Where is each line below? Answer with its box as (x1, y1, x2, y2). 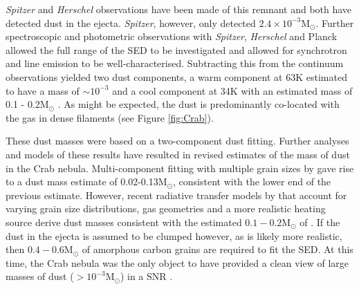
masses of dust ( (6, 269, 74, 283)
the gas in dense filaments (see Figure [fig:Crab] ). (6, 110, 214, 124)
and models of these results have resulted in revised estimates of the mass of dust (6, 147, 350, 161)
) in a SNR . (120, 269, 173, 283)
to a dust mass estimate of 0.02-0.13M (6, 174, 167, 189)
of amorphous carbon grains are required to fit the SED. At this (82, 242, 353, 257)
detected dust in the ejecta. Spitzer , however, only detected (6, 15, 256, 30)
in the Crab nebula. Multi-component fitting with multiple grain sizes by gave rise (6, 160, 354, 175)
